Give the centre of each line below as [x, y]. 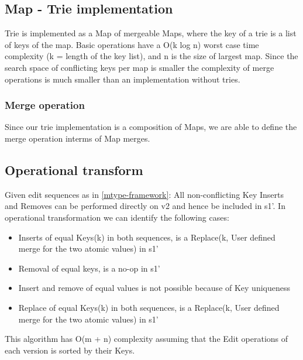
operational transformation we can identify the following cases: [117, 217]
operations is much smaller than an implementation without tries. [123, 79]
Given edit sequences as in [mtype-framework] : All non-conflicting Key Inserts [144, 194]
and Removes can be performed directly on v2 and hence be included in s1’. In [145, 206]
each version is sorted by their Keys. [70, 350]
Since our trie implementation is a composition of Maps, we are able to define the [151, 127]
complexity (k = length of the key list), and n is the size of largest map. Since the [151, 56]
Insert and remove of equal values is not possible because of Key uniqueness [154, 288]
